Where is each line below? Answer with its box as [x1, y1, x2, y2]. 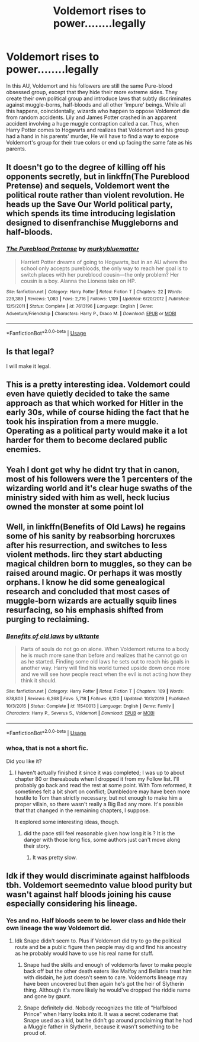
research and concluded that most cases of [6, 586, 170, 597]
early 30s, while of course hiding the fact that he [6, 408, 190, 418]
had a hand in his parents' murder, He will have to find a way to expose [6, 132, 179, 140]
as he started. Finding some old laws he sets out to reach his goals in [20, 658, 190, 665]
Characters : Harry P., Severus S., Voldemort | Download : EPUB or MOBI [6, 710, 155, 716]
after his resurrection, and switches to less [6, 540, 168, 550]
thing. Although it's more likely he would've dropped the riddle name [23, 986, 191, 993]
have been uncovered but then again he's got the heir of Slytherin [23, 980, 185, 988]
